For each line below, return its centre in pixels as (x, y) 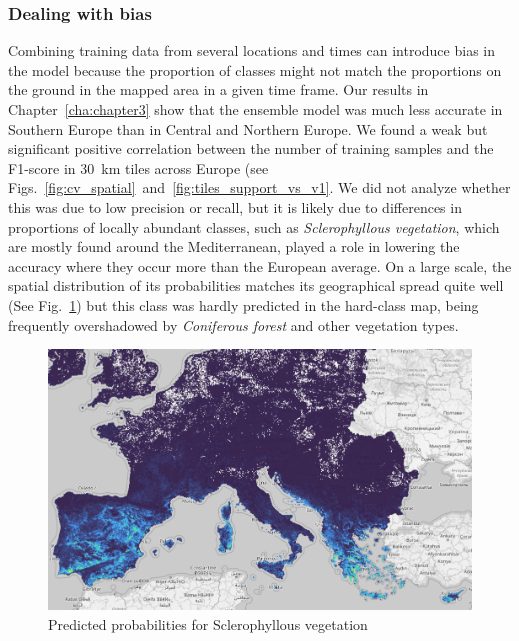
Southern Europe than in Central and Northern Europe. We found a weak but (248, 128)
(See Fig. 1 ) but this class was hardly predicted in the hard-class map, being (243, 304)
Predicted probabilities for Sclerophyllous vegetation (208, 623)
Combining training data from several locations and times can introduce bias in (251, 50)
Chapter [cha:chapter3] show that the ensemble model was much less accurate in (255, 109)
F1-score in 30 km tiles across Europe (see (138, 167)
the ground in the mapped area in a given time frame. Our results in (218, 89)
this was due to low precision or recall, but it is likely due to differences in (235, 206)
